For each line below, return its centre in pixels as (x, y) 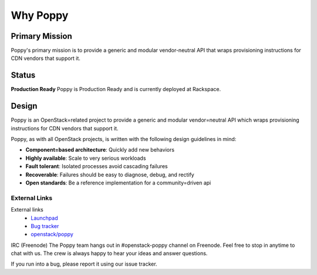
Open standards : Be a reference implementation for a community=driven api (118, 183)
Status (23, 76)
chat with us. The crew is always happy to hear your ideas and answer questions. (109, 253)
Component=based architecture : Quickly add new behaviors (100, 150)
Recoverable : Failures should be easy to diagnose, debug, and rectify (110, 175)
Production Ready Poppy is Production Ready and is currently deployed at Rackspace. (116, 89)
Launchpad (44, 218)
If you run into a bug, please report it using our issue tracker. (84, 264)
